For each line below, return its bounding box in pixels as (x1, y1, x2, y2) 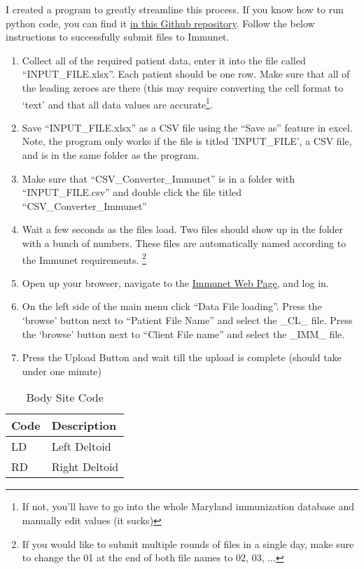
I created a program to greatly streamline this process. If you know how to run (6, 2, 344, 16)
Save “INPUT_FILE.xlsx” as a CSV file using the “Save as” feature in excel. (22, 120, 353, 134)
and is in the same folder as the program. (22, 148, 199, 162)
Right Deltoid (51, 458, 119, 475)
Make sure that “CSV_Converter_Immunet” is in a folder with (22, 171, 295, 185)
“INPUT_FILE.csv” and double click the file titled (22, 185, 241, 199)
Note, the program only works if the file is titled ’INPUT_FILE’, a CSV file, (22, 134, 352, 148)
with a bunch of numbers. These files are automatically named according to (22, 235, 346, 250)
